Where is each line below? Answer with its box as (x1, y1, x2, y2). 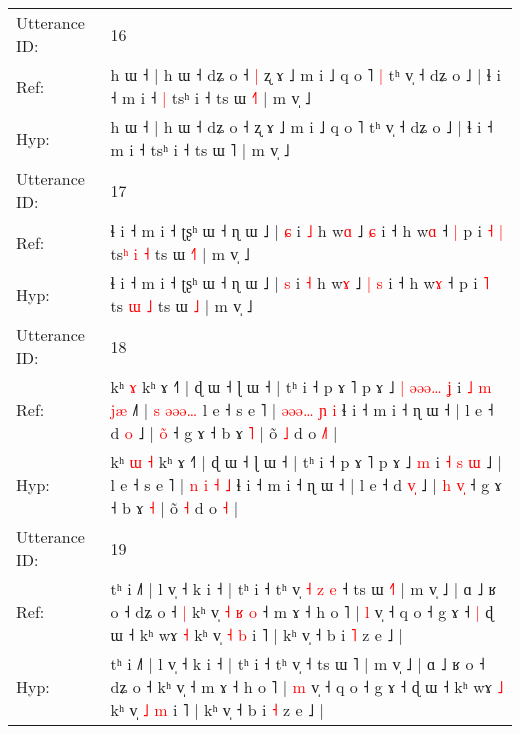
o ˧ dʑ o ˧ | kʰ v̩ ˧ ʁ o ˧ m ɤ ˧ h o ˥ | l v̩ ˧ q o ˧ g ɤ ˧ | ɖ (110, 600, 494, 623)
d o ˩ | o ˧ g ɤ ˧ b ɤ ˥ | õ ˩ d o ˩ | (110, 421, 338, 444)
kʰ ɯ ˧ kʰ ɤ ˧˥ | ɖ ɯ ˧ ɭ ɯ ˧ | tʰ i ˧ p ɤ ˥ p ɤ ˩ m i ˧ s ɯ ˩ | (110, 450, 503, 473)
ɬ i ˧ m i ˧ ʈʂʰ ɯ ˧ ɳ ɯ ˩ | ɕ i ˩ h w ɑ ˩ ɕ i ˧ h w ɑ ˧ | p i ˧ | (110, 219, 504, 242)
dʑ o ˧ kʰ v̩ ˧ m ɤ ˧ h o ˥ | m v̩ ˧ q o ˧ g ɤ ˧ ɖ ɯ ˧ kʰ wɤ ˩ (110, 675, 504, 698)
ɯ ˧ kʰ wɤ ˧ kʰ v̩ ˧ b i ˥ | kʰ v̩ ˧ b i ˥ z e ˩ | (110, 623, 404, 646)
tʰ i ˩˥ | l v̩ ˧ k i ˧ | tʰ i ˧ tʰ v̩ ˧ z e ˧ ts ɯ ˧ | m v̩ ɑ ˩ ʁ (110, 577, 497, 600)
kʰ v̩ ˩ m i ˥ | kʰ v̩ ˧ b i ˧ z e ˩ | (110, 698, 324, 721)
